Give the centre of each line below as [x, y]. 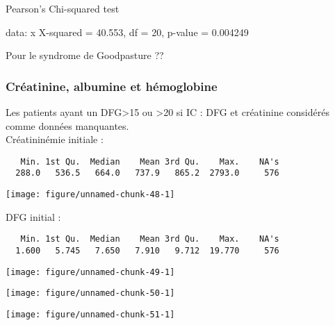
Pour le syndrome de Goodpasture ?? [85, 55]
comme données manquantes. [67, 125]
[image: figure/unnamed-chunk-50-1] [90, 293]
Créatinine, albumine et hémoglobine [112, 86]
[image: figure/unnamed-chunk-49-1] [90, 272]
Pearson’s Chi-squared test [63, 8]
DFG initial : [33, 216]
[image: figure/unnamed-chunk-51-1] [90, 314]
